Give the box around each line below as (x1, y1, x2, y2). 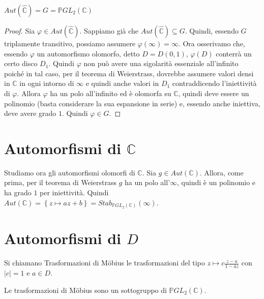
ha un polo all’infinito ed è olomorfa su (50, 87, 171, 98)
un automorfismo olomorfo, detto (37, 48, 140, 58)
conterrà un (216, 48, 252, 58)
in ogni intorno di (19, 78, 74, 88)
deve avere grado (4, 108, 56, 118)
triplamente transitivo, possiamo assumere (4, 38, 135, 48)
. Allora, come (199, 167, 244, 177)
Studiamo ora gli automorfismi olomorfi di (4, 167, 135, 177)
